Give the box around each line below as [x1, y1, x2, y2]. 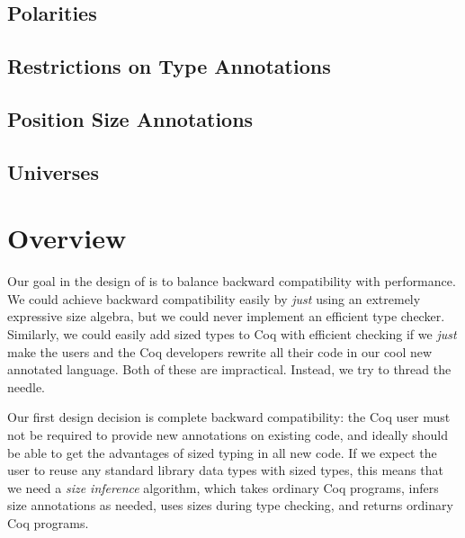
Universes [7, 157, 99, 185]
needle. [7, 377, 45, 396]
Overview [7, 220, 127, 256]
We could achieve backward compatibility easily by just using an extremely [7, 289, 421, 308]
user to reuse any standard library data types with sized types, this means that [7, 461, 443, 480]
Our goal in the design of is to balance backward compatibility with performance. [7, 272, 456, 291]
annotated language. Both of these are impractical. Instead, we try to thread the [7, 360, 452, 379]
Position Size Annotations [7, 104, 254, 132]
